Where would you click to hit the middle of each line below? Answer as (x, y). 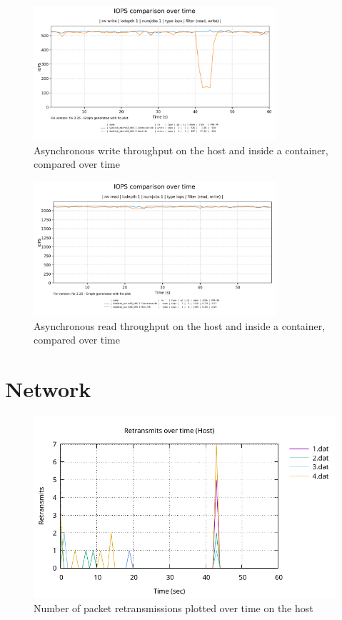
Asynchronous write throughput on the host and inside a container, (181, 150)
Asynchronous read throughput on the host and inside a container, (180, 325)
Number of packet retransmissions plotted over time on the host (173, 607)
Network (48, 389)
